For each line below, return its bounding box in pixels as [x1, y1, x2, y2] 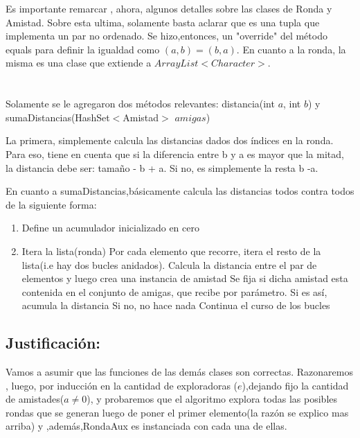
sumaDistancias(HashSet [6, 109, 110, 124]
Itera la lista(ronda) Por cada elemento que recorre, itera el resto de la [21, 243, 321, 258]
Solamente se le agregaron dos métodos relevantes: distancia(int [6, 96, 275, 111]
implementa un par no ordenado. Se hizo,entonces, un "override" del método [6, 28, 327, 43]
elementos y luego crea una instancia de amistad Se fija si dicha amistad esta [21, 271, 348, 286]
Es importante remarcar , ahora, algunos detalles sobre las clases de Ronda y [6, 1, 332, 15]
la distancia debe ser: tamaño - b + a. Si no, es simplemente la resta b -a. [6, 160, 318, 175]
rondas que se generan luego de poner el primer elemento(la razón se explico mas [6, 405, 349, 419]
